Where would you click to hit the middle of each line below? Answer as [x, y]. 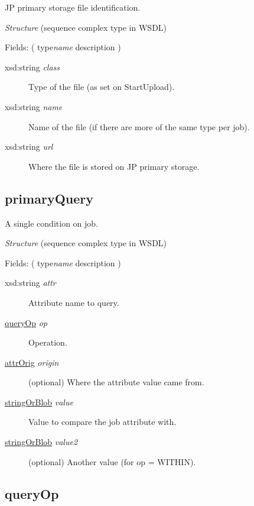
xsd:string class [32, 67]
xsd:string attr [30, 283]
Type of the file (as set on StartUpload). [102, 87]
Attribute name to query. [74, 302]
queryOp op [26, 322]
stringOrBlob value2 [41, 442]
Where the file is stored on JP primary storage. [114, 166]
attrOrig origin [32, 362]
